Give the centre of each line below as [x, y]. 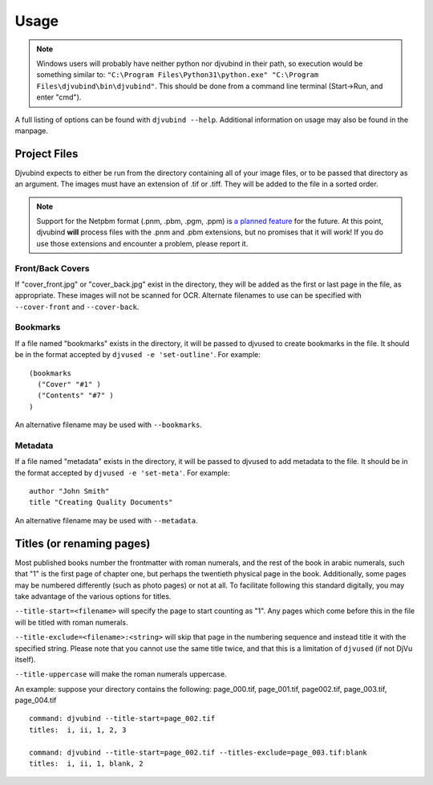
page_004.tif [36, 700]
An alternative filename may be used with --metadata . [106, 520]
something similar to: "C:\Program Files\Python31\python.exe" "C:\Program [178, 75]
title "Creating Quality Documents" [101, 502]
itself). [25, 659]
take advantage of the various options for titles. [93, 596]
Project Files [47, 154]
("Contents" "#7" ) [75, 396]
